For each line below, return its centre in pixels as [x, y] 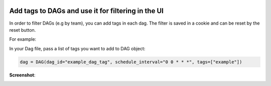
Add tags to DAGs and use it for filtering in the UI [87, 11]
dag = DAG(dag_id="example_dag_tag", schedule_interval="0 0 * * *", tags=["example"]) [131, 62]
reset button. [23, 30]
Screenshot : [22, 75]
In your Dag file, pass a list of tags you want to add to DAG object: [77, 48]
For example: [23, 39]
